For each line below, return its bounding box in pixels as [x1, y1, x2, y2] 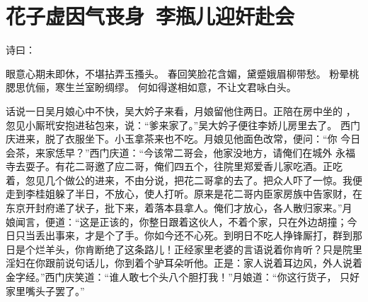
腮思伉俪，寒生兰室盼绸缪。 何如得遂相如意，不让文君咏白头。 [6, 80, 297, 95]
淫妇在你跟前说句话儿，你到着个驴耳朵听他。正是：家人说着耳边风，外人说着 [6, 255, 362, 270]
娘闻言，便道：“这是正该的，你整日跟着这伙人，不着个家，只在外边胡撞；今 [6, 214, 357, 229]
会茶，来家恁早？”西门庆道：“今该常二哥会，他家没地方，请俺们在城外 [6, 145, 333, 159]
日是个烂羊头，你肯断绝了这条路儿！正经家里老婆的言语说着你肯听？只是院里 [6, 241, 362, 256]
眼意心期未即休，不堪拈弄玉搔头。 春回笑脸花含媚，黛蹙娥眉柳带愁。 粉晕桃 [6, 66, 360, 80]
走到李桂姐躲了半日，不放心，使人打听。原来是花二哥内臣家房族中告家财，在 [6, 186, 362, 201]
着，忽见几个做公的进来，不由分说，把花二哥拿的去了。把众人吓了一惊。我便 [6, 172, 362, 187]
